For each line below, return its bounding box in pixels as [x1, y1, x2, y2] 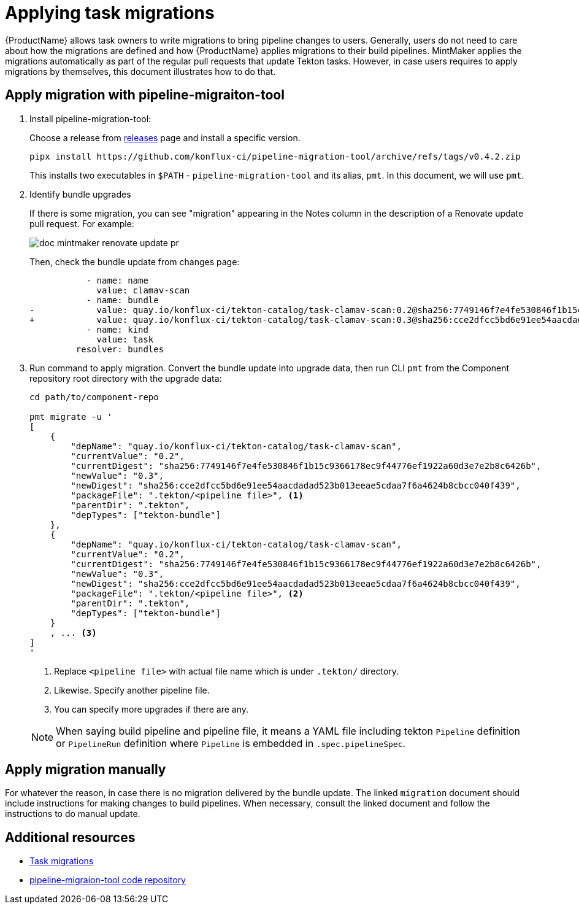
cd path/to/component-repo [29, 392, 159, 402]
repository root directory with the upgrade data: [29, 373, 222, 384]
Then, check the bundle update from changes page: [29, 256, 240, 267]
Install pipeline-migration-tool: [29, 113, 151, 124]
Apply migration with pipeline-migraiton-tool [5, 87, 285, 103]
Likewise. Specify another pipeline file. [54, 684, 210, 695]
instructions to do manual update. [5, 808, 140, 819]
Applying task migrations [5, 2, 215, 23]
